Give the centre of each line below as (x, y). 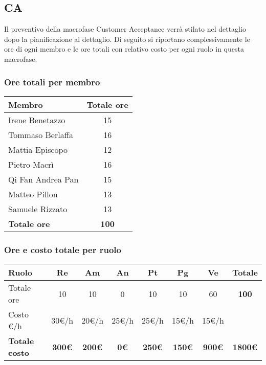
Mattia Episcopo (38, 149)
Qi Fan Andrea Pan (43, 179)
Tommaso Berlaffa (41, 134)
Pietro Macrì (31, 164)
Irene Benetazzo (37, 120)
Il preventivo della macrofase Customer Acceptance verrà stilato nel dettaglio (125, 29)
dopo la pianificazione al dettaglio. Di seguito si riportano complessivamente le (127, 39)
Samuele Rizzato (38, 209)
